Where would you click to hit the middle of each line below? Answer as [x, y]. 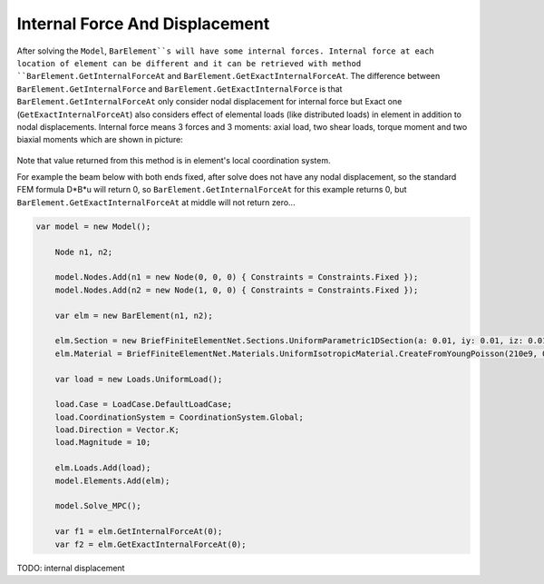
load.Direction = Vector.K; [117, 430]
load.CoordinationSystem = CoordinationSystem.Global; [179, 417]
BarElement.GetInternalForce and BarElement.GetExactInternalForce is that [180, 89]
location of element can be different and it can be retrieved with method [189, 63]
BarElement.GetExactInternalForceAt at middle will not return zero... [156, 202]
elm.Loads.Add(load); [103, 468]
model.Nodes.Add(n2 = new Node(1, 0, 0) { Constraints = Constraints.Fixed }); [237, 290]
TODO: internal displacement [71, 568]
